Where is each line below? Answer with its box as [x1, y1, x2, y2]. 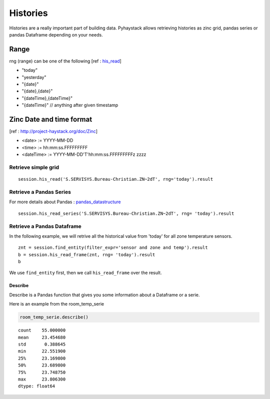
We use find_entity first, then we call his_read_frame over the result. [9, 270, 162, 276]
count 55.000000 [18, 328, 66, 333]
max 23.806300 [18, 376, 66, 382]
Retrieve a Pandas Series [9, 188, 71, 195]
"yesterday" [21, 74, 46, 80]
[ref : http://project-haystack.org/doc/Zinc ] [9, 128, 97, 134]
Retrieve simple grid [9, 164, 59, 171]
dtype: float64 [18, 384, 55, 389]
